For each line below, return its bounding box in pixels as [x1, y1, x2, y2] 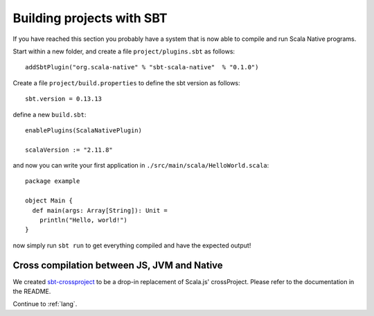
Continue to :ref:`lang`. [12, 300, 78, 308]
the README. [12, 288, 51, 296]
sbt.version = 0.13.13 [25, 95, 103, 103]
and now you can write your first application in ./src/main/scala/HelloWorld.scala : [12, 161, 269, 170]
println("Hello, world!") [39, 216, 128, 225]
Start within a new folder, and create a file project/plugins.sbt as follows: [12, 47, 235, 55]
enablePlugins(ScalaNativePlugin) [25, 126, 142, 134]
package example [25, 177, 80, 185]
